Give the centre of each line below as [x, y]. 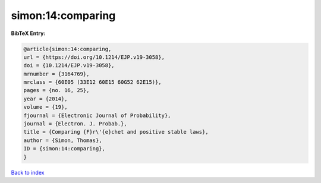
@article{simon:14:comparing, [67, 49]
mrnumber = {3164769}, [56, 74]
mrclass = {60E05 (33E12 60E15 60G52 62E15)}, [92, 82]
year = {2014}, [45, 99]
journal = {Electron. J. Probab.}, [75, 124]
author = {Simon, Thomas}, [63, 140]
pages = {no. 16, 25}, [56, 90]
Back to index [28, 172]
